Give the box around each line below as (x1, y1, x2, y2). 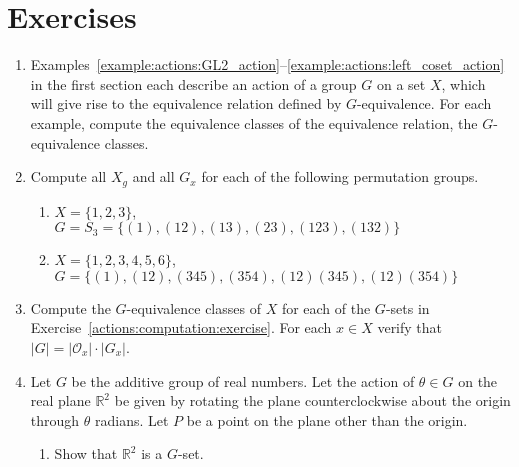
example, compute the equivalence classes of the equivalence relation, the (30, 112, 478, 133)
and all (132, 166, 175, 187)
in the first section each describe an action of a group (30, 73, 357, 94)
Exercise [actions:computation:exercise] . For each (30, 317, 332, 338)
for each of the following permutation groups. (201, 166, 479, 187)
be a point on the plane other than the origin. (186, 409, 468, 430)
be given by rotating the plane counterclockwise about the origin (114, 390, 511, 411)
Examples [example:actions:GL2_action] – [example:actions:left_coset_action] (30, 54, 505, 75)
